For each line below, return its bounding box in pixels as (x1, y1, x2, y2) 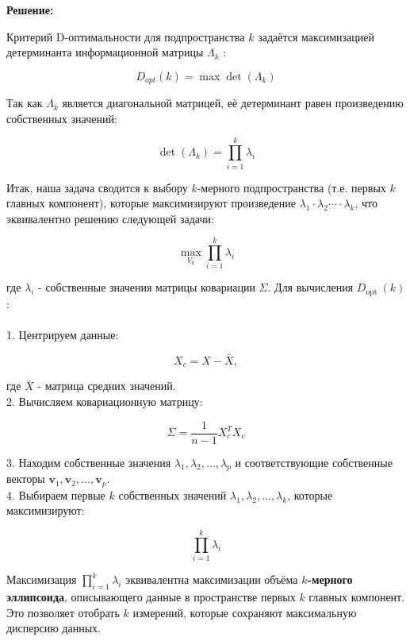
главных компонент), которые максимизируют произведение (6, 195, 297, 211)
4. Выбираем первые (6, 486, 105, 503)
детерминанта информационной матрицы (6, 44, 204, 60)
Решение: (6, 2, 54, 17)
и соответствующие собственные (235, 454, 393, 470)
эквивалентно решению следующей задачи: (6, 210, 214, 226)
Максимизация (6, 571, 77, 588)
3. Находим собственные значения (6, 454, 171, 470)
